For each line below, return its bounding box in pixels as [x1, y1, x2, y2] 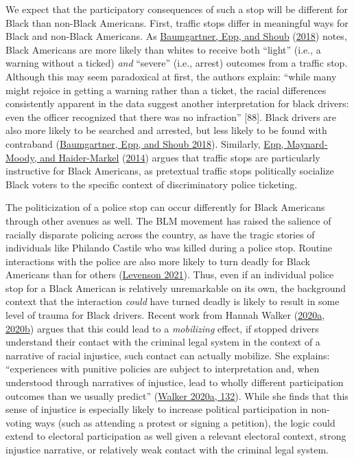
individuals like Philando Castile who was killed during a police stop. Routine [5, 240, 333, 255]
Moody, [5, 150, 37, 164]
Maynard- [286, 136, 328, 150]
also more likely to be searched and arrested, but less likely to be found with [5, 123, 327, 137]
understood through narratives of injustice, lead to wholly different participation [5, 375, 344, 390]
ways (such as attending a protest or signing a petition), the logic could [34, 415, 335, 429]
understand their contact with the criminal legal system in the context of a [5, 335, 320, 349]
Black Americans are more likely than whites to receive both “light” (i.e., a [5, 42, 321, 56]
